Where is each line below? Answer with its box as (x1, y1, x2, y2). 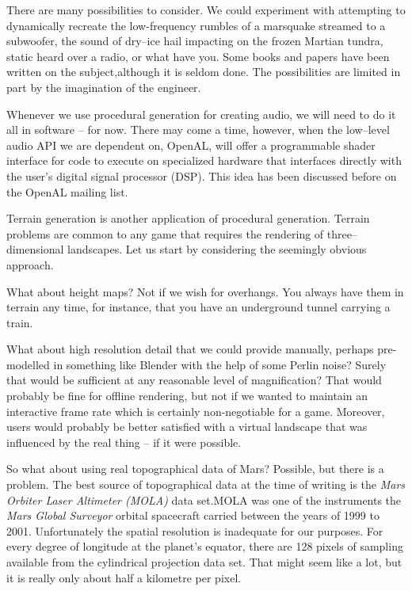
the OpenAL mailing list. (6, 183, 128, 200)
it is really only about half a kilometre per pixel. (6, 569, 242, 585)
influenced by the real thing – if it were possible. (6, 433, 242, 450)
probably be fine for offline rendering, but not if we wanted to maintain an (6, 387, 368, 404)
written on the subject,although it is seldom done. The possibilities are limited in (6, 63, 401, 80)
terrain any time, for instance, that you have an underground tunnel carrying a (6, 299, 391, 315)
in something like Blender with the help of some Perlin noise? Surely (53, 356, 387, 372)
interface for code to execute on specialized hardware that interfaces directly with (6, 152, 402, 169)
